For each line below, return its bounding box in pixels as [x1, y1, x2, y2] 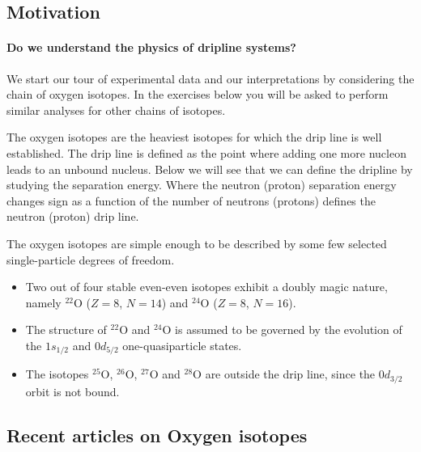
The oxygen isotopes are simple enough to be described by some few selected [6, 234, 387, 251]
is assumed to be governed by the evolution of [175, 321, 402, 338]
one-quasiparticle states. [122, 336, 242, 353]
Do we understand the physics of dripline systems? [6, 39, 296, 56]
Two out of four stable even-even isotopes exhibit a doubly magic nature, [25, 278, 388, 295]
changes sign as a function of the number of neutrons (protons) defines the [6, 192, 376, 209]
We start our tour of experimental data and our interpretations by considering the [6, 70, 415, 87]
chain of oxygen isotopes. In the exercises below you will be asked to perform [6, 86, 389, 103]
